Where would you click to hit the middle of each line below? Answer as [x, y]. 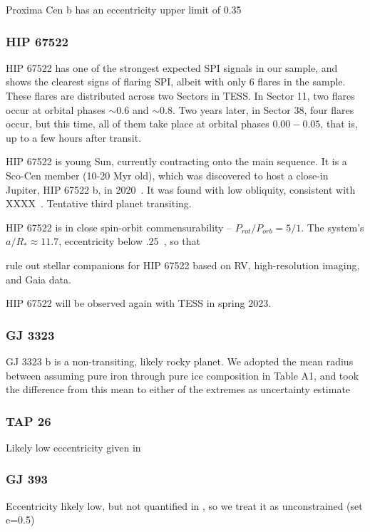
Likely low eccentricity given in [73, 447]
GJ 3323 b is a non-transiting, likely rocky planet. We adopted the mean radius [180, 361]
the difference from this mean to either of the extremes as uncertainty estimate [178, 389]
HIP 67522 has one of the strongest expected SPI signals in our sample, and [172, 67]
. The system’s [333, 227]
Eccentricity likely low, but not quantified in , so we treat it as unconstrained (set [184, 505]
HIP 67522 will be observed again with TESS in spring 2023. [139, 303]
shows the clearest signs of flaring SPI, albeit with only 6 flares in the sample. [176, 82]
